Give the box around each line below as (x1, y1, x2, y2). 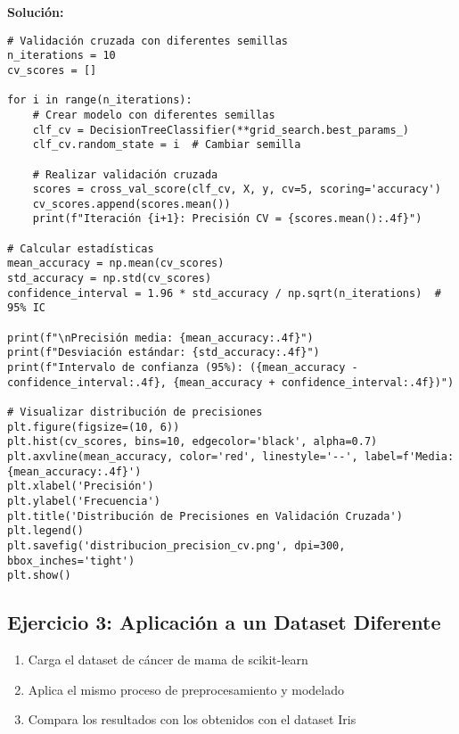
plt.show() (7, 569, 71, 582)
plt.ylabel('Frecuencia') (7, 494, 160, 507)
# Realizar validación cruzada (32, 168, 218, 181)
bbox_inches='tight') (7, 554, 135, 567)
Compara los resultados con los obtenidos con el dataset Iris (28, 710, 357, 729)
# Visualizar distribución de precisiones (7, 406, 263, 418)
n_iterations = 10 (7, 49, 116, 62)
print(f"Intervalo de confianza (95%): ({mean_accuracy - (7, 361, 358, 375)
